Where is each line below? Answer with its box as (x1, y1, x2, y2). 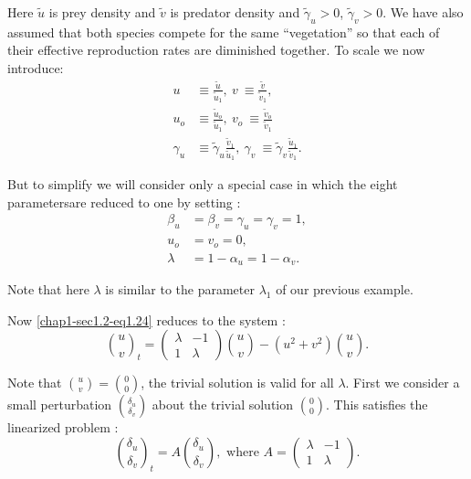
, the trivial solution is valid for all (141, 373, 334, 392)
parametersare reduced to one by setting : (7, 192, 241, 211)
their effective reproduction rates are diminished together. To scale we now (7, 40, 425, 59)
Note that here (7, 280, 89, 299)
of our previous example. (276, 280, 413, 299)
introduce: (7, 58, 64, 77)
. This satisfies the (326, 395, 428, 414)
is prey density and (48, 3, 156, 21)
